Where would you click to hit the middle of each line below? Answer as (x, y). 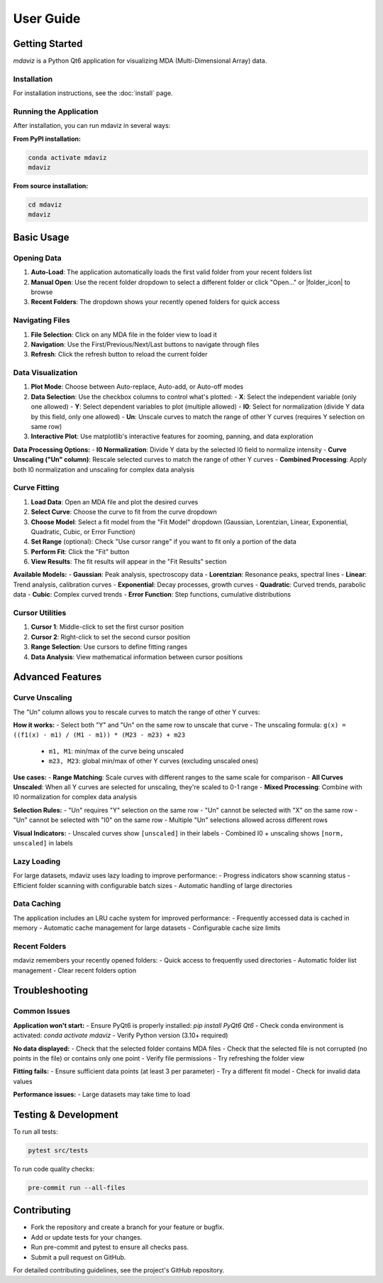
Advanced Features (57, 677)
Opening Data (37, 258)
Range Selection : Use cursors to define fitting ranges (109, 647)
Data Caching (37, 904)
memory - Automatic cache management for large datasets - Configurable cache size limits (147, 928)
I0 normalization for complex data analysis (75, 797)
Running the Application (56, 112)
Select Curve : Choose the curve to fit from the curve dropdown (124, 512)
